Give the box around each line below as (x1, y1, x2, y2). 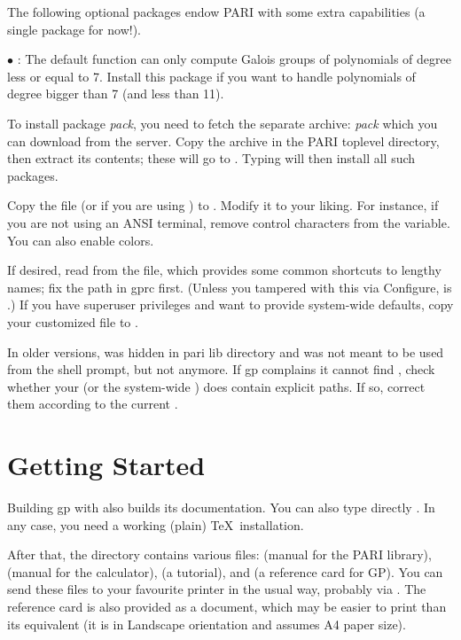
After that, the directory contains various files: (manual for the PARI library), (7, 545, 432, 564)
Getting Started (7, 447, 206, 483)
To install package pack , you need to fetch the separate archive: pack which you (7, 113, 438, 132)
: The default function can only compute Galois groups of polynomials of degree (17, 50, 451, 68)
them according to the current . (7, 394, 178, 413)
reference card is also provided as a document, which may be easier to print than (7, 597, 447, 615)
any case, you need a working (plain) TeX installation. (7, 515, 304, 534)
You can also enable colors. (7, 230, 154, 249)
